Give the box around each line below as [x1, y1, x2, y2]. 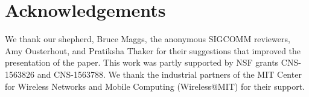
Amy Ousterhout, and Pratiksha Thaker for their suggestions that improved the [5, 44, 301, 57]
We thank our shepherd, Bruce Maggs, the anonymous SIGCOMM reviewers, [5, 33, 290, 45]
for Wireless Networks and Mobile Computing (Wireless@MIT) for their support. [5, 80, 305, 92]
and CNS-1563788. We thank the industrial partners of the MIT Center [37, 67, 302, 80]
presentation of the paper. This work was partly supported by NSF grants [5, 56, 279, 69]
